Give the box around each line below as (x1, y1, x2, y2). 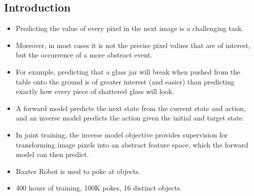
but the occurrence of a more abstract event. (15, 49, 152, 60)
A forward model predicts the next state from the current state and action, (15, 102, 246, 113)
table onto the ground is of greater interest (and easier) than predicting (15, 76, 235, 86)
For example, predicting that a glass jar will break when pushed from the (15, 66, 240, 76)
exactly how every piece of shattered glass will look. (15, 86, 174, 96)
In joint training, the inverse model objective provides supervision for (15, 129, 228, 139)
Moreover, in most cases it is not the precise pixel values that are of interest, (15, 39, 250, 50)
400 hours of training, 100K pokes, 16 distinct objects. (15, 182, 182, 193)
